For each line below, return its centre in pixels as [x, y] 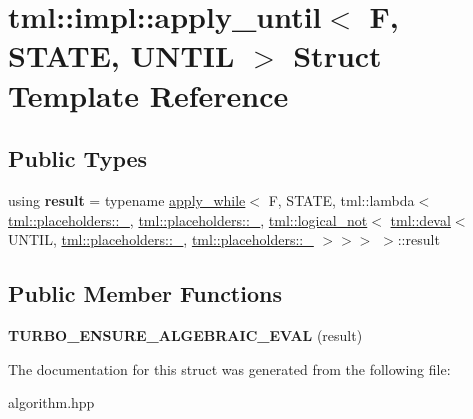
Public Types [78, 158]
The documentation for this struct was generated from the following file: [229, 368]
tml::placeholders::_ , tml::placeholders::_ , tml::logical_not [188, 219]
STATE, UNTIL [121, 55]
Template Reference [148, 94]
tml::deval [420, 219]
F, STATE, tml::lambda [341, 199]
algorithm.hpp [51, 402]
